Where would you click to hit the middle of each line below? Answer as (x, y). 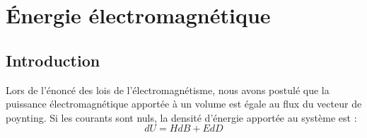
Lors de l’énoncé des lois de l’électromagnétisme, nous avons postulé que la (168, 90)
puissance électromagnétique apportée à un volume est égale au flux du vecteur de (184, 104)
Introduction (53, 60)
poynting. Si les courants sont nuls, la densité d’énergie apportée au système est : (181, 117)
